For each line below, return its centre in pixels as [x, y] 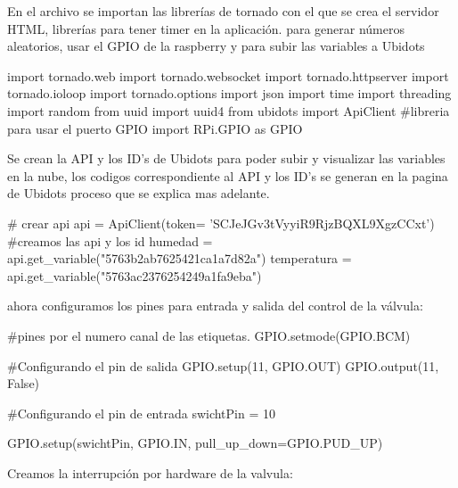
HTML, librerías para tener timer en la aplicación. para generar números [206, 28]
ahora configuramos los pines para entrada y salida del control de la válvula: [215, 306]
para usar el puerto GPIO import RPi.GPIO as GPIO [155, 128]
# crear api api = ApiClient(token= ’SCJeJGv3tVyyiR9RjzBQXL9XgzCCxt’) [221, 223]
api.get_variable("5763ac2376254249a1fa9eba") [135, 275]
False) [24, 383]
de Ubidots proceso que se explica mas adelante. [139, 193]
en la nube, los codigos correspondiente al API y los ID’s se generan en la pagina [228, 175]
